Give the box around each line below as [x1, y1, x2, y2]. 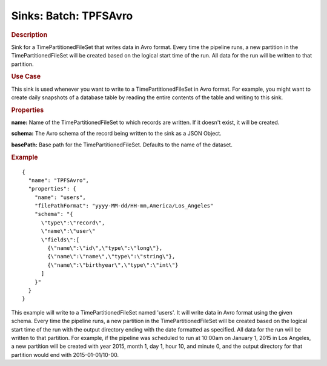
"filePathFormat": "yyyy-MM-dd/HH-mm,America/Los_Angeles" [34, 203, 214, 209]
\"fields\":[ [41, 236, 80, 243]
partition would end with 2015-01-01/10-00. [11, 351, 119, 358]
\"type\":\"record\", [41, 219, 105, 226]
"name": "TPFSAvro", [28, 177, 90, 184]
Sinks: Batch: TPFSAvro [11, 9, 133, 22]
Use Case [11, 73, 41, 81]
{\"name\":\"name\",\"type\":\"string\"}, [47, 253, 176, 260]
